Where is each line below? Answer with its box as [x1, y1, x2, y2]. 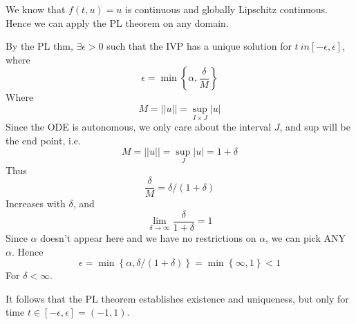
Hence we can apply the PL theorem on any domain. [6, 15, 229, 30]
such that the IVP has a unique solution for [106, 39, 292, 53]
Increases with [6, 196, 66, 211]
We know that [6, 2, 66, 16]
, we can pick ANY [265, 230, 346, 245]
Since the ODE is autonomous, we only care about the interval [6, 120, 272, 134]
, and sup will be [279, 120, 350, 134]
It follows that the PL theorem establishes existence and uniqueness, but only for [6, 291, 349, 305]
